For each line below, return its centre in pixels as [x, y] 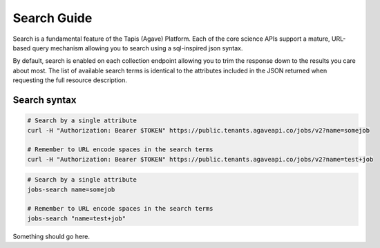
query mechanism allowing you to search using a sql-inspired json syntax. [137, 48]
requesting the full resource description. [70, 80]
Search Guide [53, 18]
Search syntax [45, 100]
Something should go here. [51, 236]
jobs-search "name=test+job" [77, 218]
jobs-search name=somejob [71, 189]
